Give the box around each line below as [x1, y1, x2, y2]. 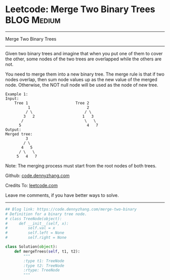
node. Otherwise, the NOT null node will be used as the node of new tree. [5, 82, 158, 88]
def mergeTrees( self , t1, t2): [14, 249, 80, 254]
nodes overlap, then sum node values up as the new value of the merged [5, 76, 158, 82]
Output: [5, 127, 22, 132]
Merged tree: [5, 131, 33, 136]
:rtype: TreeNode [23, 268, 60, 273]
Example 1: [5, 91, 28, 97]
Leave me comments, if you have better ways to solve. [5, 192, 119, 198]
